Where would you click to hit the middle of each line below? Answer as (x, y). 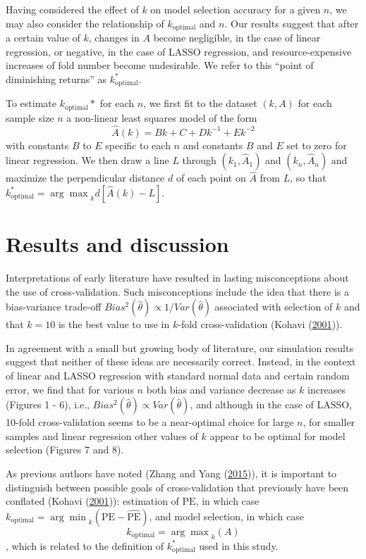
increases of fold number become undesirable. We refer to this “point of (160, 65)
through (199, 160)
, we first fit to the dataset (200, 103)
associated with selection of (274, 307)
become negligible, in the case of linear (237, 38)
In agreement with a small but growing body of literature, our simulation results (179, 347)
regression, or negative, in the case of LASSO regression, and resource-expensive (179, 51)
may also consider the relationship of (85, 23)
